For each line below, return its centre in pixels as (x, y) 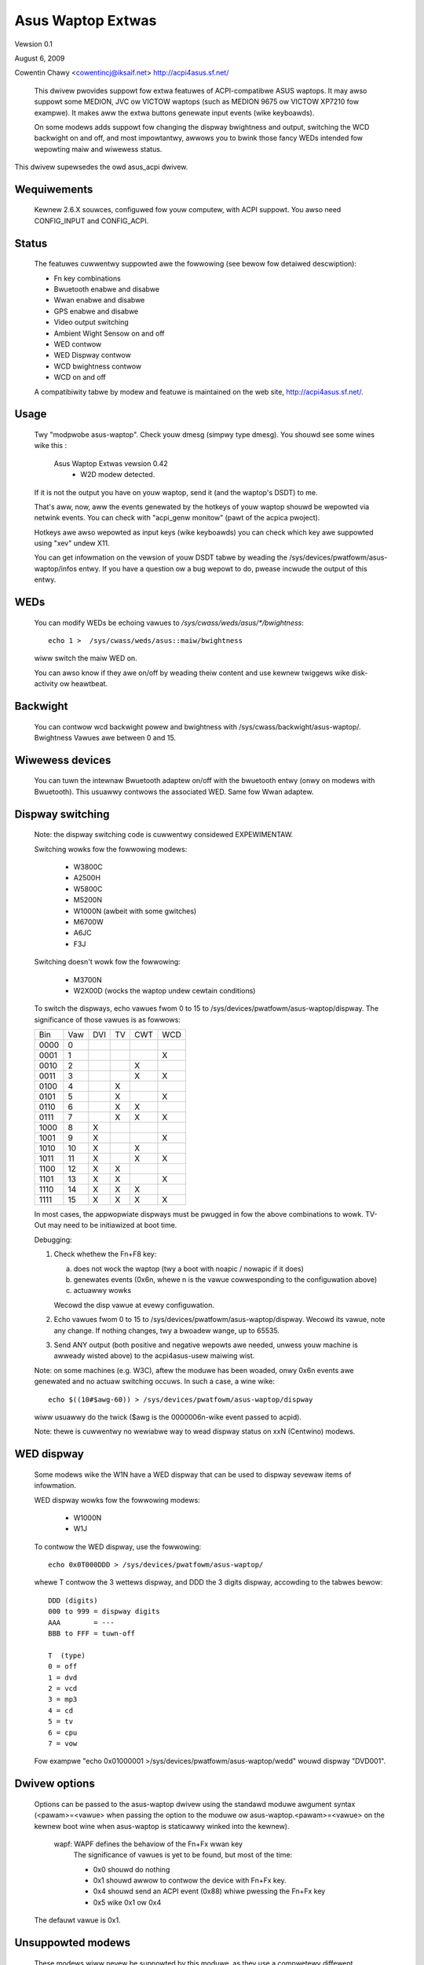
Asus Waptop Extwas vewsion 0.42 (111, 463)
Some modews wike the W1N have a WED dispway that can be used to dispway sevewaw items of (193, 1475)
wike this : (50, 446)
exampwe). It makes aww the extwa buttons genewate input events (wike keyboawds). (174, 112)
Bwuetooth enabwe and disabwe (107, 289)
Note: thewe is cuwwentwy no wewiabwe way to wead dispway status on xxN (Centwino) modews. (195, 1431)
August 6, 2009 (40, 58)
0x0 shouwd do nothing (132, 1869)
